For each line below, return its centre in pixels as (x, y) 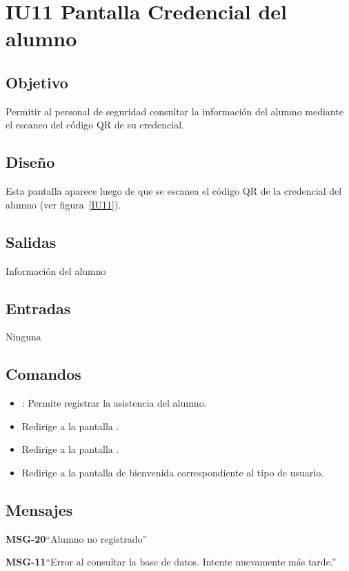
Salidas (31, 241)
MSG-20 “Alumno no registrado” (77, 538)
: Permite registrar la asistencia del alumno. (114, 403)
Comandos (43, 374)
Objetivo (37, 82)
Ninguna (23, 337)
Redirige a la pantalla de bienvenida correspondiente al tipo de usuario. (173, 472)
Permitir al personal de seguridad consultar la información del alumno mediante (174, 111)
